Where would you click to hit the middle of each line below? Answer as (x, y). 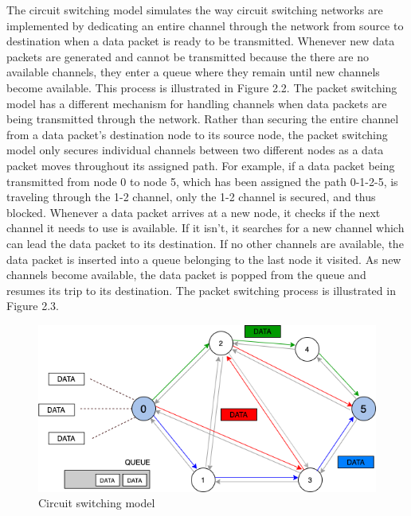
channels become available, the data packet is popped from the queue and (186, 275)
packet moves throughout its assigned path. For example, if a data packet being (201, 165)
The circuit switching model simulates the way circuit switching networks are (195, 10)
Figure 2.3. (33, 306)
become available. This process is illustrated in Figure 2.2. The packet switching (202, 87)
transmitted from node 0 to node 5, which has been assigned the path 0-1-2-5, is (202, 181)
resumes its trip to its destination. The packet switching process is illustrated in (201, 290)
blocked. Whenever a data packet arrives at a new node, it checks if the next (194, 212)
